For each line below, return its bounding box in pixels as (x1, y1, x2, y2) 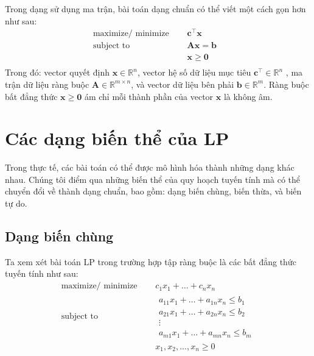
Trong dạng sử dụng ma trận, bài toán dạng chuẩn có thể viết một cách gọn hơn (5, 2, 306, 15)
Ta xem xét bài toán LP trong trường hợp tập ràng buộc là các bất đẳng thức (5, 255, 296, 268)
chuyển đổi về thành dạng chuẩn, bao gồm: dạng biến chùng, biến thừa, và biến (5, 185, 302, 198)
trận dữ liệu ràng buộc (5, 77, 89, 90)
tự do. (5, 197, 27, 210)
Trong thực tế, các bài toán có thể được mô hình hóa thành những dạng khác (5, 161, 295, 174)
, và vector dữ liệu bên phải (131, 77, 234, 90)
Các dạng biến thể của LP (5, 126, 229, 151)
